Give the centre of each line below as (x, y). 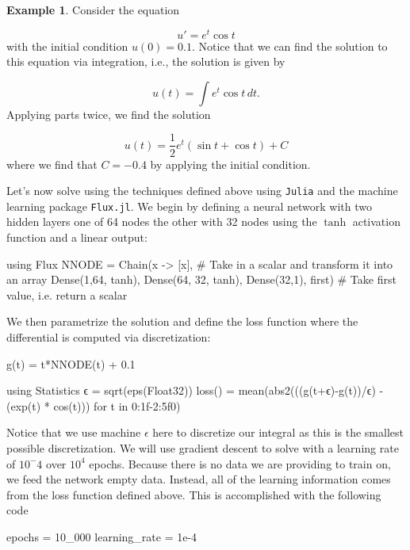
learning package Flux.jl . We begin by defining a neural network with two (189, 206)
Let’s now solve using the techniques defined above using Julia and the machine (202, 191)
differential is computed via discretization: (109, 336)
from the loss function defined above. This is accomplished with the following (194, 494)
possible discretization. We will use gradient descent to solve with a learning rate (203, 447)
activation (376, 222)
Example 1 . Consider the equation (93, 10)
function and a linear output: (77, 237)
